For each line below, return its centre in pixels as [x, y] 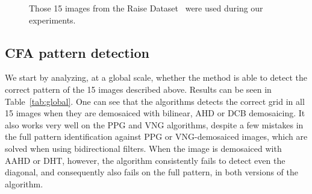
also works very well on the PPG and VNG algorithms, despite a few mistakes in [154, 124]
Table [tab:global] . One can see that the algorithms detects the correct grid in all [155, 101]
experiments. [52, 20]
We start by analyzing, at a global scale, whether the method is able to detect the [156, 77]
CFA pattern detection [77, 52]
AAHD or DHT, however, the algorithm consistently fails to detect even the [145, 160]
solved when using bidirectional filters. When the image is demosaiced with [143, 148]
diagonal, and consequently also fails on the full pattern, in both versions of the [152, 172]
